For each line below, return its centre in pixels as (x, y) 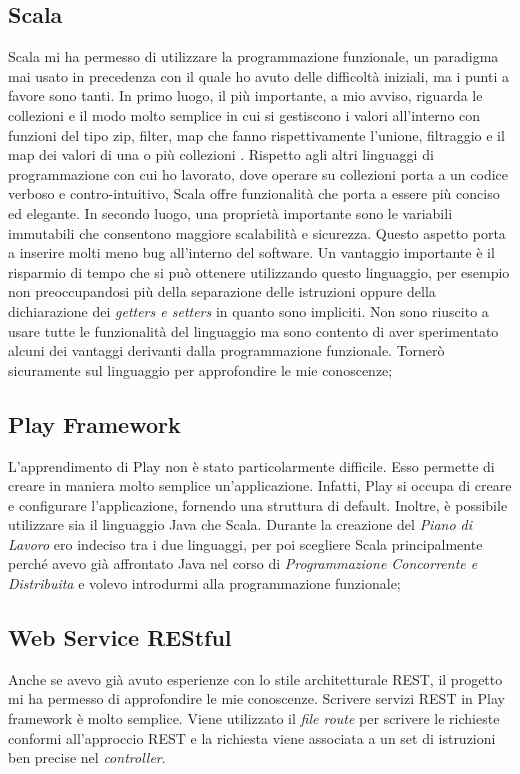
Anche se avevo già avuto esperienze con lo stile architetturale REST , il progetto (255, 678)
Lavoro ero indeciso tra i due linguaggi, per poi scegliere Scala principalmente (245, 543)
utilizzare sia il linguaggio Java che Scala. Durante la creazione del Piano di (240, 524)
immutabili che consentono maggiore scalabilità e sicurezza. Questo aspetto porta (257, 232)
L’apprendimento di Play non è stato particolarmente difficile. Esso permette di (251, 465)
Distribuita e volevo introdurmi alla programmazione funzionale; (204, 583)
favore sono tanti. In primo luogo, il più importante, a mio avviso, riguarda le (245, 95)
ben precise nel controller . (87, 757)
